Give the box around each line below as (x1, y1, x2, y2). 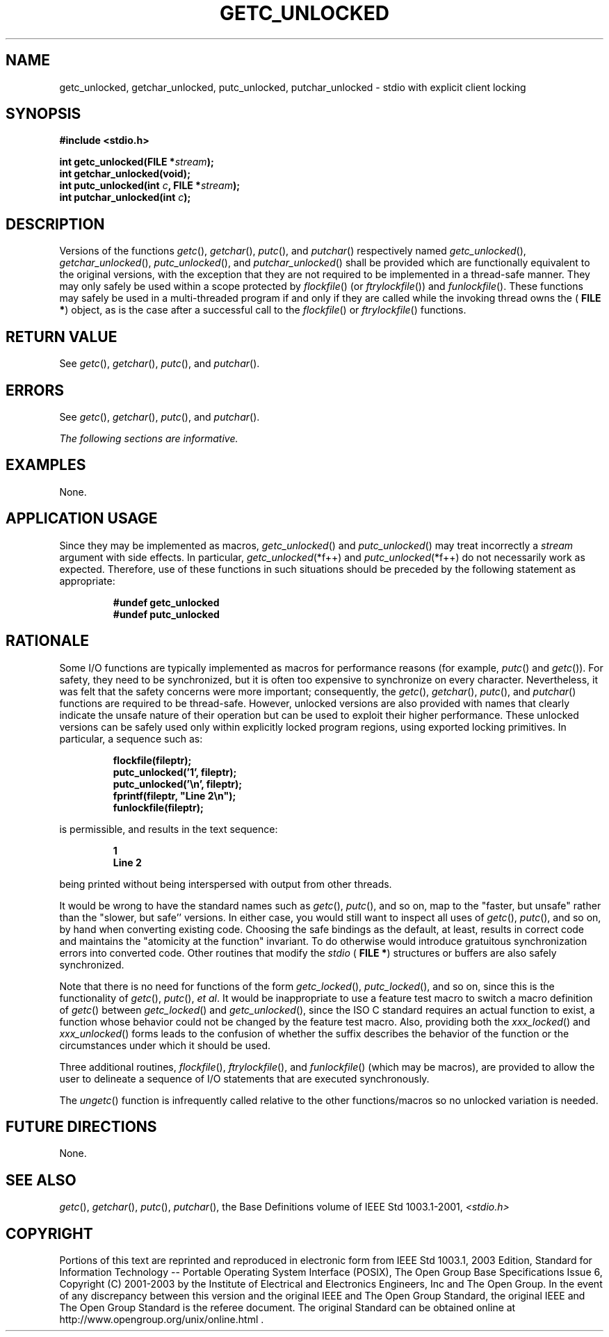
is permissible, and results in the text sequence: (59, 823, 278, 835)
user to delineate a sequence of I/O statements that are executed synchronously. (59, 1072, 430, 1085)
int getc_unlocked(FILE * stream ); (59, 156, 214, 168)
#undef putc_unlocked (113, 608, 220, 620)
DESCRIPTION (6, 215, 105, 233)
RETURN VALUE (6, 327, 117, 346)
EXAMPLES (6, 456, 86, 474)
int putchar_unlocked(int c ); (59, 191, 191, 204)
